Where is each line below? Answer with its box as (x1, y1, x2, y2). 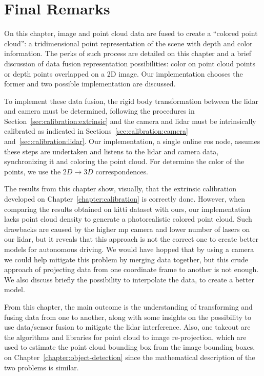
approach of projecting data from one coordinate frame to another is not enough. (4, 264, 259, 275)
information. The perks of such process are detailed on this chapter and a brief (4, 48, 252, 59)
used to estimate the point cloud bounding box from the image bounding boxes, (4, 342, 255, 352)
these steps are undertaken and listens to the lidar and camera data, (4, 146, 219, 156)
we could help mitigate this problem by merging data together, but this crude (4, 254, 248, 264)
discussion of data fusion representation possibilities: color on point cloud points (4, 58, 256, 68)
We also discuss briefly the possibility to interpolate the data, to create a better (4, 274, 254, 284)
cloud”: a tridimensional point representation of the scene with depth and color (4, 38, 253, 48)
